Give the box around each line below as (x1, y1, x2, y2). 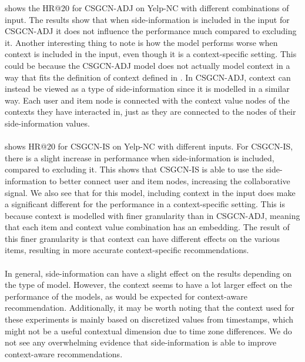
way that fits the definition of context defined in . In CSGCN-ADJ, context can (5, 71, 291, 83)
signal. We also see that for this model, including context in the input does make (5, 186, 296, 198)
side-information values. (5, 117, 90, 129)
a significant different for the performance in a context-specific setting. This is (5, 198, 285, 210)
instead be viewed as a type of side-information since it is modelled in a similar (5, 82, 290, 95)
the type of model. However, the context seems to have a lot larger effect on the (5, 278, 292, 291)
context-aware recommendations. (5, 347, 123, 360)
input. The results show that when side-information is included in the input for (5, 13, 290, 25)
